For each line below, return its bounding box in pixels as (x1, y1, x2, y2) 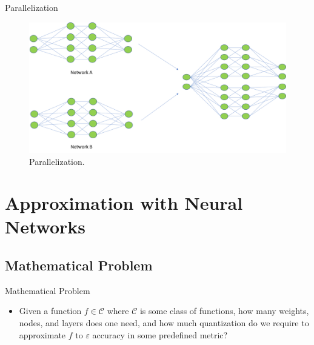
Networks (5, 214, 86, 239)
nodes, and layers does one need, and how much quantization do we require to (19, 317, 309, 329)
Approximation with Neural (5, 190, 243, 215)
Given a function (19, 304, 82, 317)
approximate (19, 328, 66, 341)
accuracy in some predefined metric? (92, 328, 228, 341)
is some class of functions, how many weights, (139, 304, 309, 317)
